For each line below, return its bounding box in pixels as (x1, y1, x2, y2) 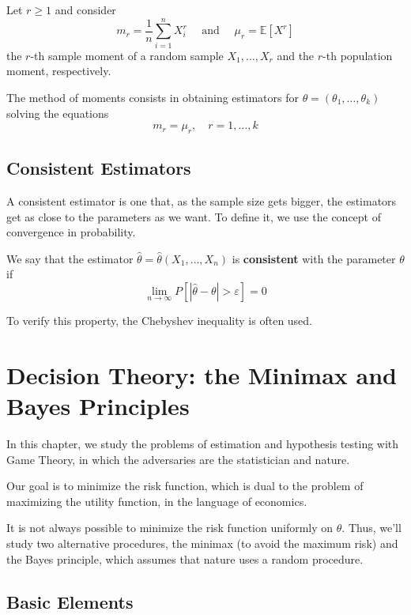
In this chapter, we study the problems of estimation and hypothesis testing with (6, 435, 399, 451)
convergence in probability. (6, 224, 136, 240)
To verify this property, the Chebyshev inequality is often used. (6, 312, 313, 329)
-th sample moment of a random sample (30, 47, 224, 63)
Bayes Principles (6, 390, 190, 422)
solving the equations (6, 104, 109, 121)
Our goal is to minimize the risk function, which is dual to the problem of (6, 477, 364, 494)
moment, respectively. (6, 62, 111, 79)
